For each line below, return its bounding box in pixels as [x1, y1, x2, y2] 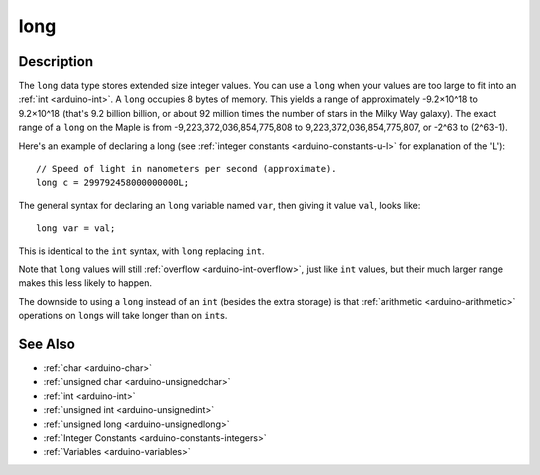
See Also [18, 335, 75, 352]
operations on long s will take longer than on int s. [18, 310, 228, 322]
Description [18, 53, 94, 70]
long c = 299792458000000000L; [36, 177, 190, 189]
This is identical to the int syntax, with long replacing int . [18, 245, 265, 257]
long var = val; [36, 223, 116, 234]
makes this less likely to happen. [18, 277, 152, 289]
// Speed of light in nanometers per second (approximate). [36, 163, 337, 175]
